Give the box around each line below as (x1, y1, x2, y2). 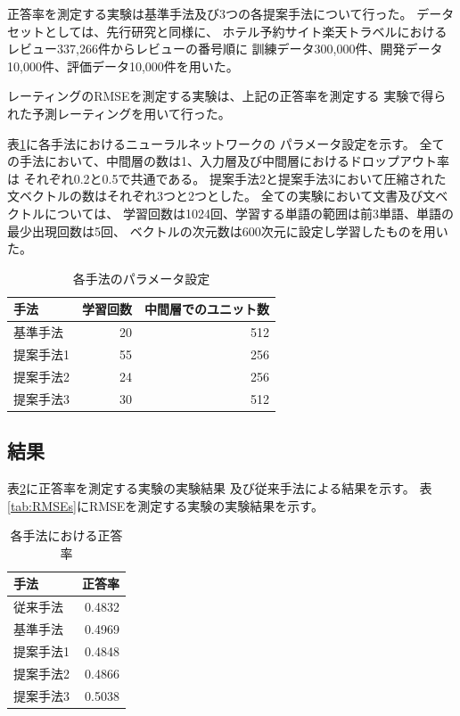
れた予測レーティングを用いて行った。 (7, 103, 231, 122)
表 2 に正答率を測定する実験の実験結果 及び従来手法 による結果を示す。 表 (7, 478, 432, 497)
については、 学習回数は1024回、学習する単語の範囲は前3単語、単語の (44, 203, 454, 222)
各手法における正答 (10, 526, 123, 545)
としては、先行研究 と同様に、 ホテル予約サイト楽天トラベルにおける (44, 21, 448, 40)
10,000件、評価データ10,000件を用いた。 (7, 56, 239, 75)
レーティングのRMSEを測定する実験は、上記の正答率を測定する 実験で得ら (7, 86, 447, 105)
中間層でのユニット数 (144, 300, 269, 318)
